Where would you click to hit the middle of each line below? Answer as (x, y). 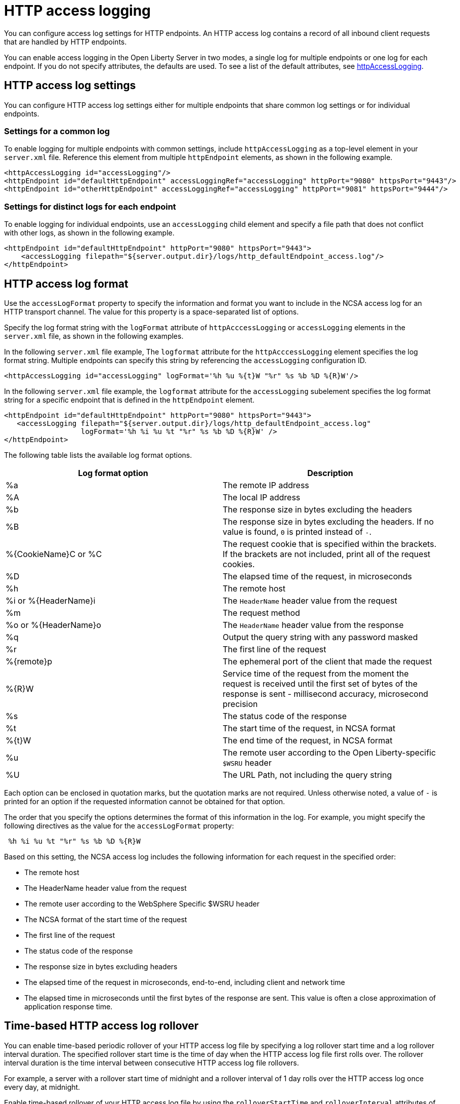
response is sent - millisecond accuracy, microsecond (326, 694)
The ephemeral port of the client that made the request (327, 661)
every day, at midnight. (42, 1087)
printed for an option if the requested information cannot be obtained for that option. (145, 801)
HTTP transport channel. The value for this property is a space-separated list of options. (152, 311)
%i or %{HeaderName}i (51, 600)
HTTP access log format (66, 284)
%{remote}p (29, 661)
